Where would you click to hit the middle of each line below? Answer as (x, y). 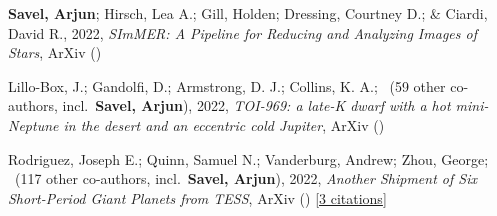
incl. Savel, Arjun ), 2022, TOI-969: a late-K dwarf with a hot (256, 105)
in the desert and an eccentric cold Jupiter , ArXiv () (224, 124)
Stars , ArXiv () (55, 52)
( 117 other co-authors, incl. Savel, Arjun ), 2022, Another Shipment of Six (245, 178)
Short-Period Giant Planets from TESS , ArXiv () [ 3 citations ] (197, 197)
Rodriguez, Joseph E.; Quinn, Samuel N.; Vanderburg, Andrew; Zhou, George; (248, 158)
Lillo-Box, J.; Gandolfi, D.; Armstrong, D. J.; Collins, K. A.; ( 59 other (227, 85)
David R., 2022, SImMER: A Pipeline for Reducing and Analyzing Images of (242, 32)
